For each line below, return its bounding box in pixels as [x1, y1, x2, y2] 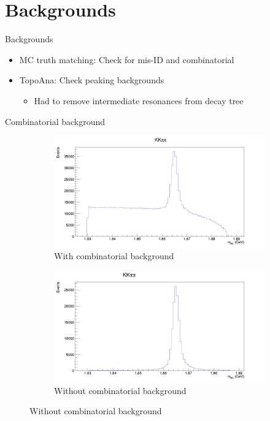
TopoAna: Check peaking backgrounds [19, 74, 164, 86]
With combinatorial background [54, 249, 174, 262]
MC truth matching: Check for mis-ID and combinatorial [19, 53, 234, 66]
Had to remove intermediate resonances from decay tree [34, 94, 244, 107]
